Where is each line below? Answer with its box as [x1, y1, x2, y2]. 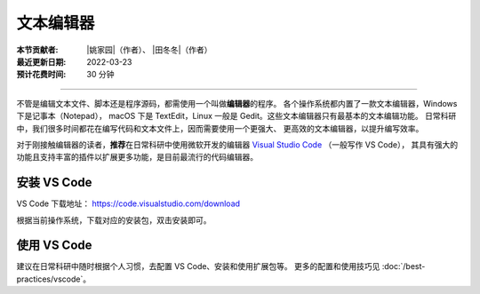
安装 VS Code [16, 175, 92, 190]
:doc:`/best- [381, 261, 426, 272]
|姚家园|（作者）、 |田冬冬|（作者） [86, 44, 212, 55]
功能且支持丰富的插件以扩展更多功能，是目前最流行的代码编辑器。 [16, 152, 258, 163]
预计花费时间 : [16, 69, 67, 80]
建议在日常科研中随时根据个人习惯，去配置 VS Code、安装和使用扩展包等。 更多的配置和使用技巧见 [16, 261, 380, 272]
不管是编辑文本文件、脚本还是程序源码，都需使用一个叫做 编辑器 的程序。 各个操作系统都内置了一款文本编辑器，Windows [16, 98, 458, 108]
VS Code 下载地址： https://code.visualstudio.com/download [16, 198, 240, 209]
